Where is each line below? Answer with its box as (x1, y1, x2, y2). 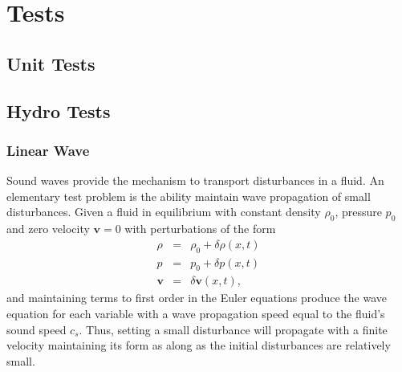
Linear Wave (6, 140, 90, 160)
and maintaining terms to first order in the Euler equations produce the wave (6, 289, 387, 306)
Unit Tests (6, 51, 95, 76)
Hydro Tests (6, 98, 111, 123)
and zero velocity (6, 220, 90, 237)
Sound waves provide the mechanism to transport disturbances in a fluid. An (6, 172, 384, 189)
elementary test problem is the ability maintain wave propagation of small (6, 187, 371, 204)
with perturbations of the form (124, 220, 276, 237)
